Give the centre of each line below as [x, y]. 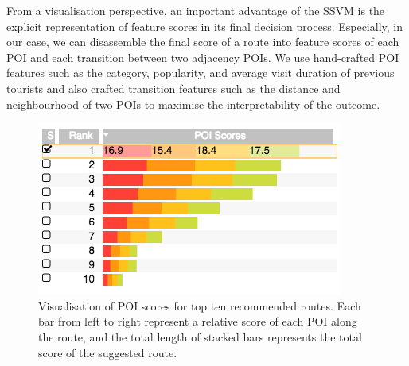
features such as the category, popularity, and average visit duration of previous [201, 73]
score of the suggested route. [108, 352]
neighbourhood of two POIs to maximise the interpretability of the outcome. [193, 104]
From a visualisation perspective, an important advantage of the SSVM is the [196, 10]
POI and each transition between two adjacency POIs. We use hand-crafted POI [203, 57]
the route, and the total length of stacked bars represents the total [200, 336]
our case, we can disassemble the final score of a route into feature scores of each [203, 42]
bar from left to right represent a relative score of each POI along [198, 321]
